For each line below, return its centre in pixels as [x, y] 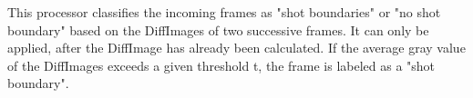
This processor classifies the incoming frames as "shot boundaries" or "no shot [224, 12]
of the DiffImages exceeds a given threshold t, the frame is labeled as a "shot [221, 65]
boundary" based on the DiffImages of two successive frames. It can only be [218, 29]
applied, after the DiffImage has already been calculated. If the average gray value [236, 48]
